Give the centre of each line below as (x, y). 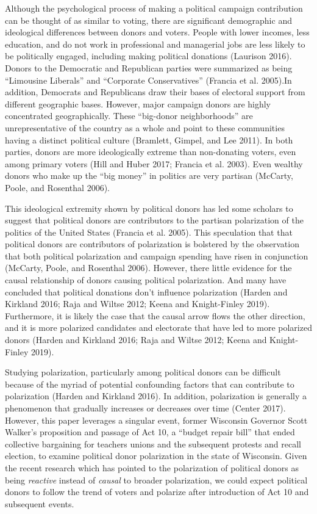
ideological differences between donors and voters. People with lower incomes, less (157, 32)
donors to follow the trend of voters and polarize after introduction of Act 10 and (157, 492)
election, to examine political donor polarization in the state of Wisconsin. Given (156, 456)
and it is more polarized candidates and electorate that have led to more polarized (158, 328)
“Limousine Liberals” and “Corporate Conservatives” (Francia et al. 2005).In (148, 80)
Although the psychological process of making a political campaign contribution (154, 8)
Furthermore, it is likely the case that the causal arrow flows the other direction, (155, 315)
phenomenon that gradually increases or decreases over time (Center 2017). (145, 408)
